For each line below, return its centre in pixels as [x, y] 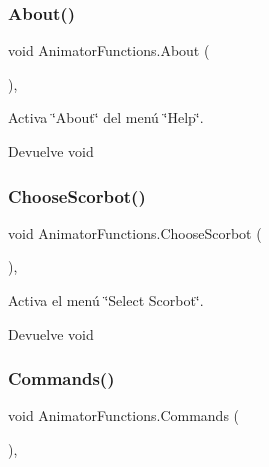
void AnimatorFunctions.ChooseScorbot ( [135, 232]
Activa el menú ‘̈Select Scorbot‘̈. [106, 300]
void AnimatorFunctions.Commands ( [124, 415]
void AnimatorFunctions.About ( [109, 50]
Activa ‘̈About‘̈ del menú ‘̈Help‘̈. [106, 117]
